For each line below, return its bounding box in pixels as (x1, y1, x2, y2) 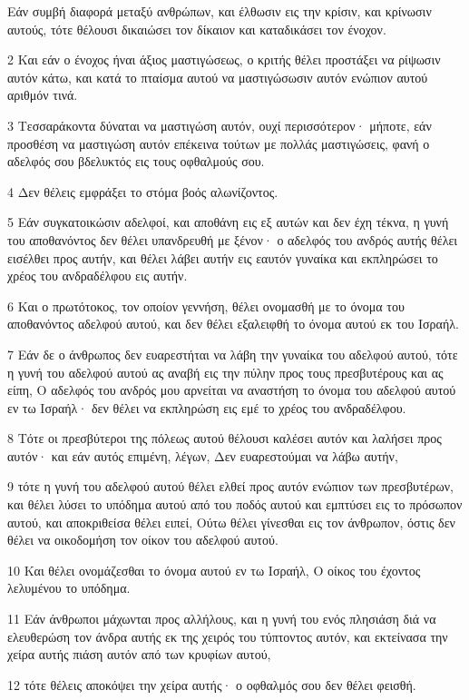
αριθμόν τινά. (7, 85, 78, 104)
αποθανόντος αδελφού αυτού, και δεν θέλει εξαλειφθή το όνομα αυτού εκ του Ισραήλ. (7, 314, 459, 333)
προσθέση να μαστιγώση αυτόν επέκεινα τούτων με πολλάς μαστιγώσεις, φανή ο (7, 133, 430, 153)
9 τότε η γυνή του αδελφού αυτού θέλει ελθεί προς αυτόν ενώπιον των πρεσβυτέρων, (7, 477, 454, 496)
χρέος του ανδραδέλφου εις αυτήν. (7, 266, 188, 285)
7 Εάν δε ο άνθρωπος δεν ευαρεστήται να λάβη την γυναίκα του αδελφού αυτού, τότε (7, 344, 458, 363)
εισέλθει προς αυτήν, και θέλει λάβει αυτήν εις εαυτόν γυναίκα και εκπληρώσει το (7, 248, 438, 267)
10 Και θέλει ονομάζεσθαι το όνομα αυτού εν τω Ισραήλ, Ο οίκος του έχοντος (7, 560, 421, 579)
